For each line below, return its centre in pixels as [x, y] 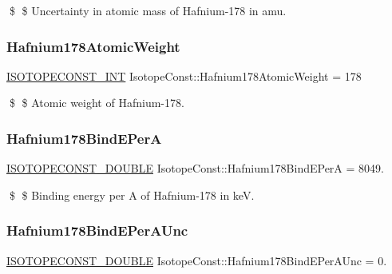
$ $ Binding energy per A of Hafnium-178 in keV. [132, 195]
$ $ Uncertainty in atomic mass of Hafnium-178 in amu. [148, 10]
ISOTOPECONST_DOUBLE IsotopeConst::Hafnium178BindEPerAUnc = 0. [197, 260]
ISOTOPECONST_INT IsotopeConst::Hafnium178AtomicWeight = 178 [184, 75]
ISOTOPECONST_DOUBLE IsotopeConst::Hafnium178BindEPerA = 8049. [195, 168]
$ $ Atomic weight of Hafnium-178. [97, 103]
